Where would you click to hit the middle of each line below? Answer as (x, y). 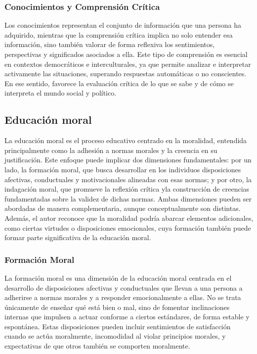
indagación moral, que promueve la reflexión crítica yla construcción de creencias (127, 189)
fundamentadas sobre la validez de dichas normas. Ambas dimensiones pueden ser (128, 198)
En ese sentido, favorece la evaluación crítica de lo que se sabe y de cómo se (119, 83)
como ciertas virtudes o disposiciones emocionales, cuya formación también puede (128, 228)
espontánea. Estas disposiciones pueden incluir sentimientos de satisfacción (118, 326)
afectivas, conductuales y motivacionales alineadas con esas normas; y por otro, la (128, 179)
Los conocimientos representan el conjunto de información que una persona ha (123, 25)
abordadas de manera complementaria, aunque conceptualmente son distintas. (123, 208)
